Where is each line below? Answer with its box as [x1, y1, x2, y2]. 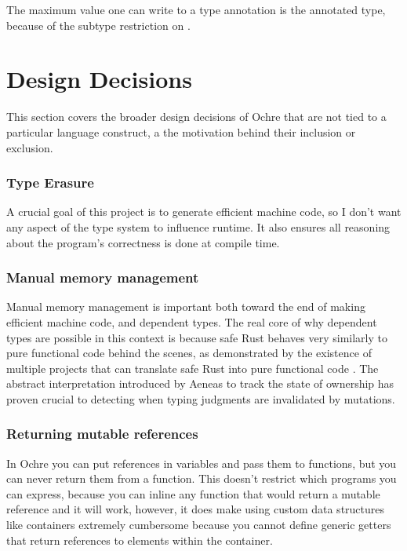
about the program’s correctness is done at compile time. [6, 234, 280, 250]
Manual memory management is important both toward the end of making [6, 298, 365, 315]
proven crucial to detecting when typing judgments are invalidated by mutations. [6, 390, 395, 407]
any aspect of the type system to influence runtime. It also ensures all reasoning [6, 218, 391, 235]
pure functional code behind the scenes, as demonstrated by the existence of [6, 345, 372, 361]
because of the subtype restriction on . [6, 16, 191, 33]
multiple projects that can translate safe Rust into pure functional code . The [6, 359, 379, 376]
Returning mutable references [6, 424, 198, 443]
